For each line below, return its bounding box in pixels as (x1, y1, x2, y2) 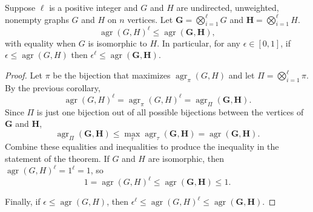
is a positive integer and (49, 1, 138, 13)
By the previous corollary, (5, 81, 100, 94)
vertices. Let (127, 13, 173, 25)
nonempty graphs (5, 13, 69, 25)
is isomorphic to (88, 36, 147, 49)
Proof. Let (5, 69, 42, 82)
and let (228, 69, 255, 82)
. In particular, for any (157, 36, 240, 49)
